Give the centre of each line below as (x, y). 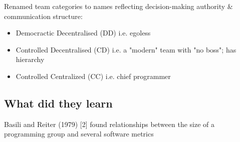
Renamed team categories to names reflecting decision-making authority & (118, 6)
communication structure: (43, 16)
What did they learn (58, 103)
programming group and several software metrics (79, 134)
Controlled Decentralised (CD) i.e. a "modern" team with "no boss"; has (126, 49)
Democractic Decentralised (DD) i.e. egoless (83, 33)
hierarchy (30, 59)
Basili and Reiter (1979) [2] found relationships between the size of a (109, 124)
